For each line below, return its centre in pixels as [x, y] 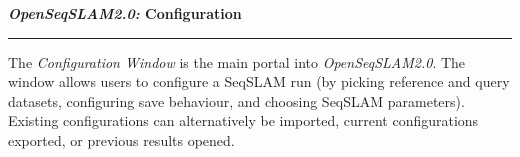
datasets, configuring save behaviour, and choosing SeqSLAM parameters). [236, 100]
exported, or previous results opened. [121, 139]
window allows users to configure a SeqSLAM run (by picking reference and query [259, 81]
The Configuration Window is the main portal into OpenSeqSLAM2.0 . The [237, 61]
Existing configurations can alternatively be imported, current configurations [243, 120]
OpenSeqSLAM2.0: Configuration [125, 13]
